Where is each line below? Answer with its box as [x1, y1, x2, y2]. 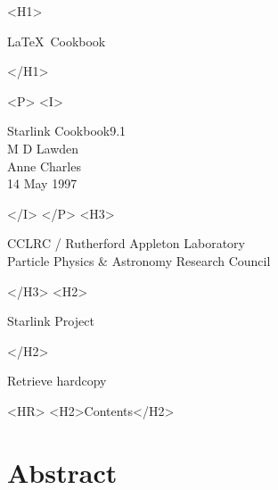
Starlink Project [7, 311, 94, 330]
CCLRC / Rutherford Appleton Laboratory [7, 234, 245, 253]
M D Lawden [7, 138, 79, 157]
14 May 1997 [7, 174, 78, 193]
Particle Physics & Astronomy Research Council [7, 251, 271, 270]
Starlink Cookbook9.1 [7, 121, 127, 140]
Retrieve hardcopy [7, 371, 107, 390]
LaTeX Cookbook [7, 31, 106, 50]
